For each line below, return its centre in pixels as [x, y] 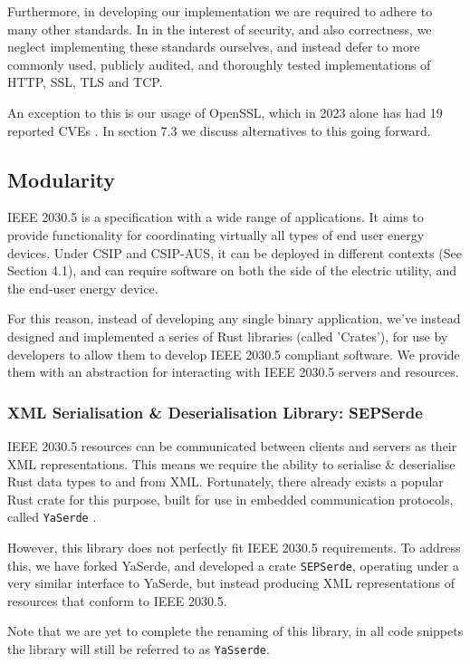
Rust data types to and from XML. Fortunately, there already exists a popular [225, 481]
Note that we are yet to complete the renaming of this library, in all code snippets [235, 631]
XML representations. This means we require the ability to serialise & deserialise [231, 463]
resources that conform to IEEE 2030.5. [117, 600]
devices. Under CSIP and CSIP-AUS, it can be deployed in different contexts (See [235, 252]
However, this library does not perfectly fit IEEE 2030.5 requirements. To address [234, 547]
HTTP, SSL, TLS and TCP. [85, 82]
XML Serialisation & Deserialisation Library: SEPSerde [215, 412]
